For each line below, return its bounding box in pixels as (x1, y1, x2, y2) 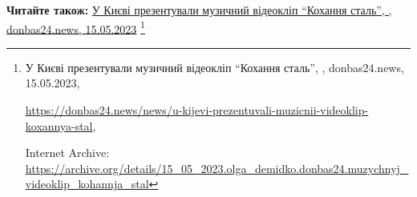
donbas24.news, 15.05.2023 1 (6, 18, 145, 37)
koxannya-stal (25, 117, 93, 134)
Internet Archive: (25, 144, 110, 161)
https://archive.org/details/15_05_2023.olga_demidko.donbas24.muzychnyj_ (25, 159, 409, 176)
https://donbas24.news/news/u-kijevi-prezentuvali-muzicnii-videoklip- (25, 102, 369, 119)
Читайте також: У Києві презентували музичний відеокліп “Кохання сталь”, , (6, 2, 392, 18)
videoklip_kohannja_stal (25, 175, 149, 192)
